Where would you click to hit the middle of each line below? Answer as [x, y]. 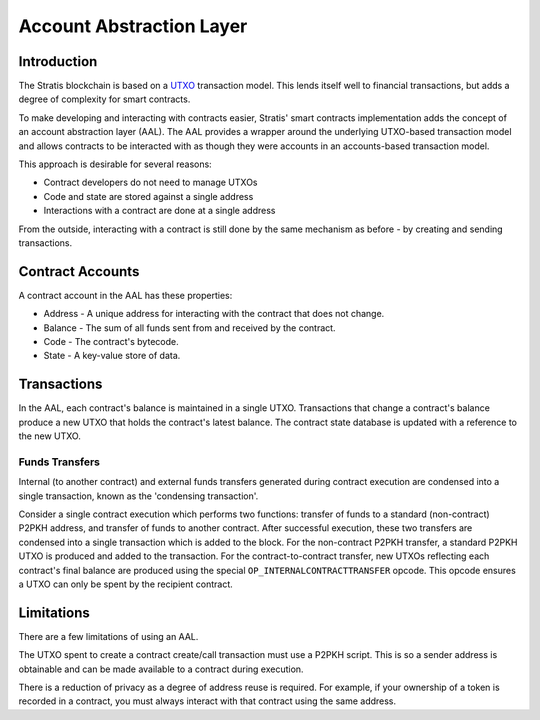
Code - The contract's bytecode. [111, 342]
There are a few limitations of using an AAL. [108, 636]
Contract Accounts [79, 271]
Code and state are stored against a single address [148, 196]
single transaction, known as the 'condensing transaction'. [138, 496]
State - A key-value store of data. [112, 356]
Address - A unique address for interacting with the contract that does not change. [214, 314]
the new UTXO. [50, 436]
